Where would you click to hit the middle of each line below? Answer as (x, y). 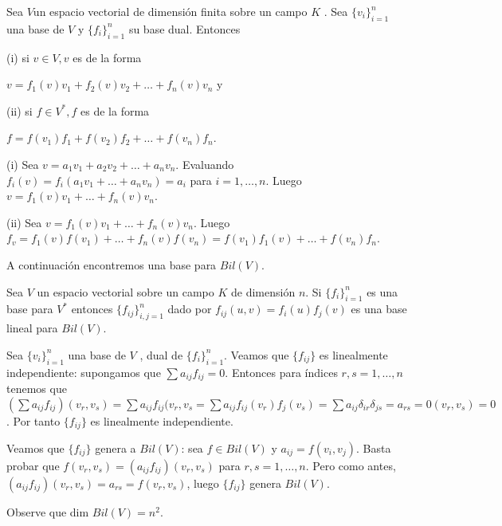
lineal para (32, 328)
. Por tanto (33, 420)
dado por (190, 309)
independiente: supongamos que (84, 372)
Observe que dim (48, 512)
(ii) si (20, 110)
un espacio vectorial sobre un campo (125, 291)
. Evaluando (205, 164)
